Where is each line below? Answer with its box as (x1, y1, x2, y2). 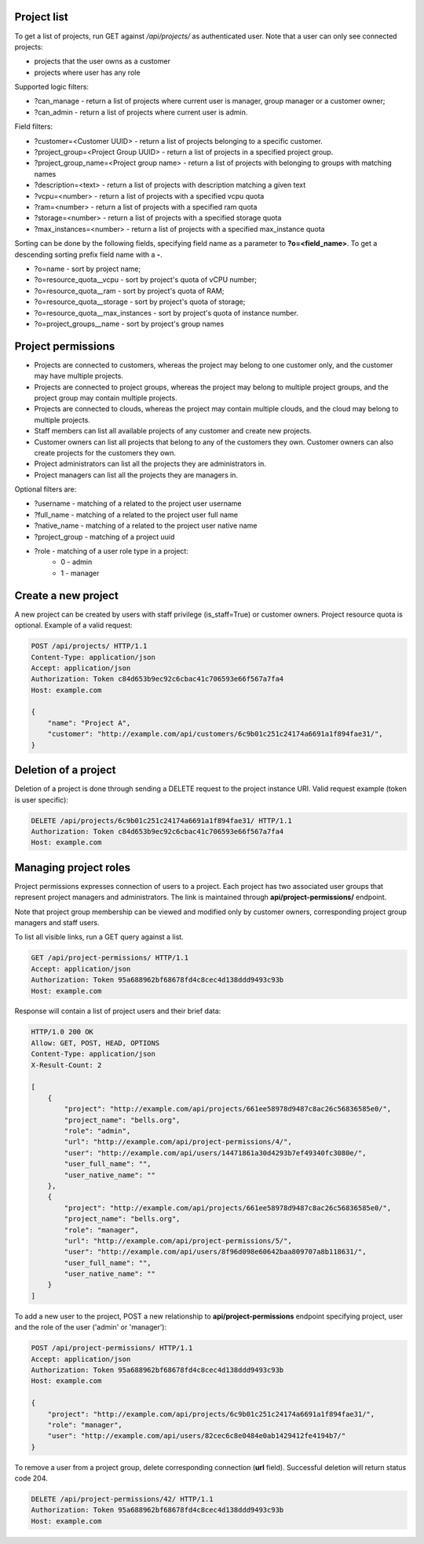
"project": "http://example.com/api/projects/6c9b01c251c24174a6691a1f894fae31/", (47, 1410, 375, 1418)
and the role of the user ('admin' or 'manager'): (14, 1323, 167, 1332)
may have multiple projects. (34, 371, 123, 381)
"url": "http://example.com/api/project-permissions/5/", (64, 1236, 292, 1245)
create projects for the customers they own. (34, 448, 177, 457)
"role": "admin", (64, 1126, 131, 1135)
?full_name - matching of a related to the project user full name (34, 510, 239, 519)
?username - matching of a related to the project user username (34, 499, 242, 508)
